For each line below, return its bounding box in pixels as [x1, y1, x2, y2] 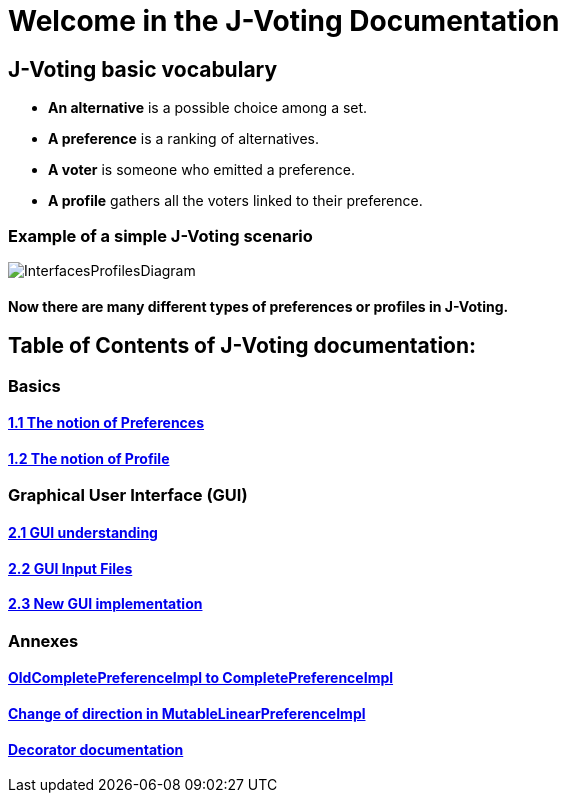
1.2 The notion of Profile [8, 449, 170, 467]
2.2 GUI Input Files [8, 559, 133, 577]
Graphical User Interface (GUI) [8, 485, 248, 506]
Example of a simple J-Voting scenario [8, 225, 313, 246]
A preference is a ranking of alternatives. [48, 130, 319, 148]
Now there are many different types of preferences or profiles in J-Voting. [8, 297, 509, 315]
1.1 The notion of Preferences [8, 414, 205, 432]
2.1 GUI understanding [8, 524, 158, 541]
